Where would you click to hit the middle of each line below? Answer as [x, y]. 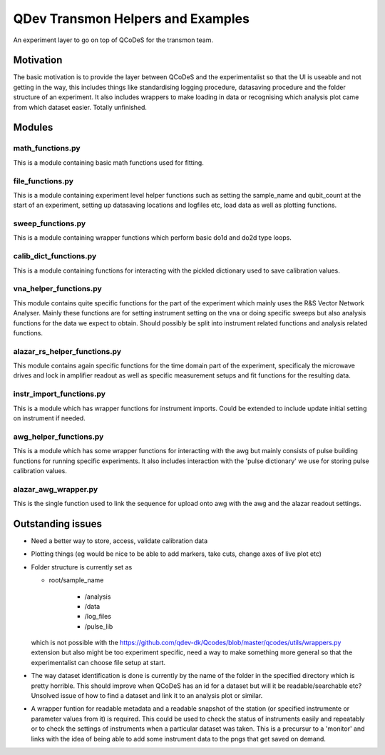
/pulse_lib [99, 626]
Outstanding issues [58, 523]
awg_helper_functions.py [58, 437]
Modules [33, 127]
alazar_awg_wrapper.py [56, 489]
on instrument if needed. [49, 418]
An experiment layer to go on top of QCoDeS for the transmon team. [113, 40]
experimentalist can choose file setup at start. [98, 662]
